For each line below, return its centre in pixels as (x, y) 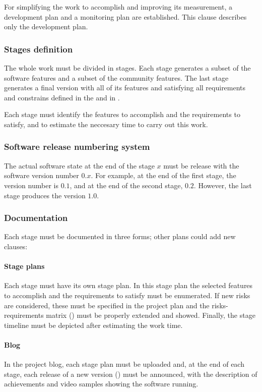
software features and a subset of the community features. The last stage (116, 77)
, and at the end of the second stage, (126, 185)
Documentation (36, 218)
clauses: (16, 246)
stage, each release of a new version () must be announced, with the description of (131, 374)
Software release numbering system (77, 147)
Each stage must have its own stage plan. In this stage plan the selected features (128, 285)
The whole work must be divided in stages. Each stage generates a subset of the (127, 68)
